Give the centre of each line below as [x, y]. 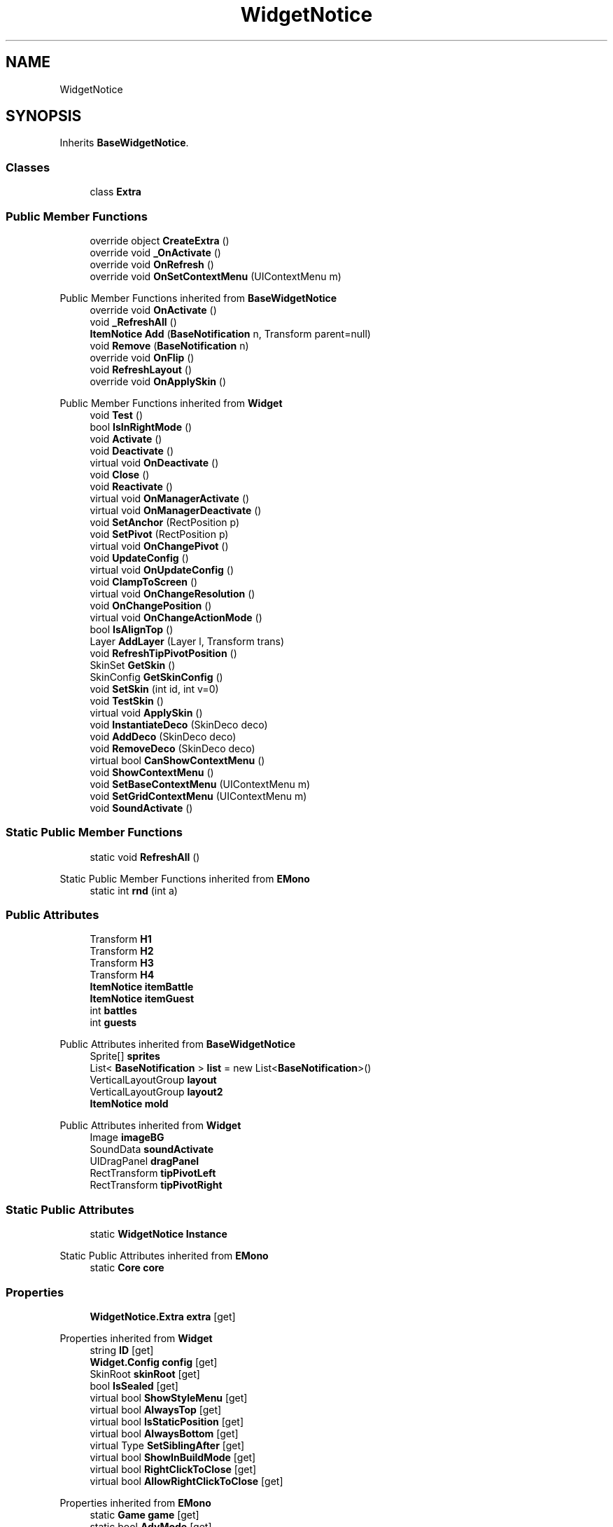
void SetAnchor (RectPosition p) [165, 522]
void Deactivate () [132, 450]
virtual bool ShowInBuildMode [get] [173, 1457]
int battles [113, 1011]
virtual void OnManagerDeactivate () [176, 510]
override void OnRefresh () [152, 264]
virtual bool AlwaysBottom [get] [164, 1433]
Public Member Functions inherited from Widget [171, 403]
